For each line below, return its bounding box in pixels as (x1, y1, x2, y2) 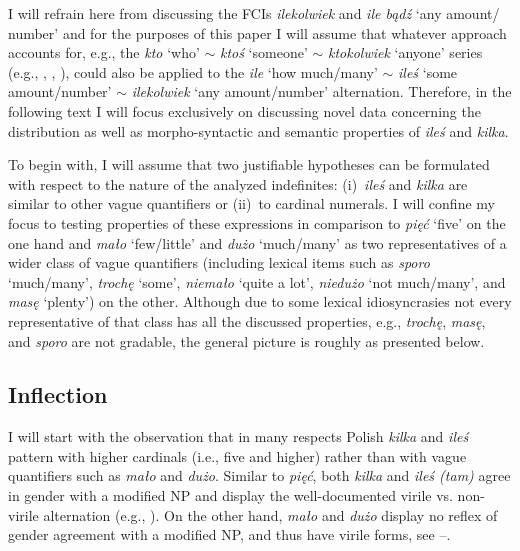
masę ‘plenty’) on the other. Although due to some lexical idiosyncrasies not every (8, 291, 512, 312)
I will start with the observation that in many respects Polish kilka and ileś (8, 426, 469, 447)
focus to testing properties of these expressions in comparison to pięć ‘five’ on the (8, 212, 506, 233)
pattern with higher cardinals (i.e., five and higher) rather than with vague (8, 445, 467, 466)
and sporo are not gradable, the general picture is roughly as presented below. (8, 330, 485, 351)
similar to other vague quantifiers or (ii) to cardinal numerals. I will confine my (8, 193, 495, 214)
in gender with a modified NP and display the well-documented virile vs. (8, 485, 453, 506)
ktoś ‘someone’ (219, 42, 308, 63)
